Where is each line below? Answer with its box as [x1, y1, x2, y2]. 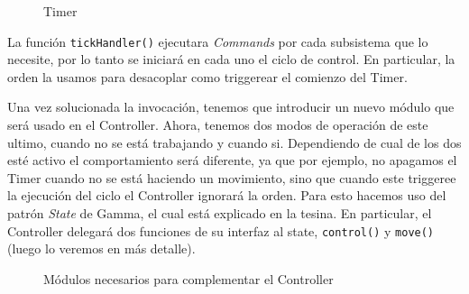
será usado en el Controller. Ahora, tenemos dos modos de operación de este [7, 115, 428, 134]
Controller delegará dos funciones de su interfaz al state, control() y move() [7, 221, 435, 240]
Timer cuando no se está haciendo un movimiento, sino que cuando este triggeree [7, 168, 456, 187]
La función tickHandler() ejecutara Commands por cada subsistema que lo [7, 32, 428, 51]
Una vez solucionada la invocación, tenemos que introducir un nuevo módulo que [7, 97, 455, 116]
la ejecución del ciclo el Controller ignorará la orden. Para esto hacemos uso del [7, 186, 446, 205]
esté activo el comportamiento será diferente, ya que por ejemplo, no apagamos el [7, 151, 457, 170]
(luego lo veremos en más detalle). [7, 239, 196, 258]
